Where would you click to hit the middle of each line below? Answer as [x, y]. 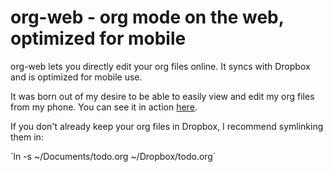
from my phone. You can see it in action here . [104, 107]
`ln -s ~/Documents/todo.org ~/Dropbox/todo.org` [113, 156]
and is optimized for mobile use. [76, 77]
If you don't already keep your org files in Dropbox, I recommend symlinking [167, 126]
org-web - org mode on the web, [147, 17]
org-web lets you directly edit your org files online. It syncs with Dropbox [160, 66]
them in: [27, 137]
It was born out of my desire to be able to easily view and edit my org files [162, 96]
